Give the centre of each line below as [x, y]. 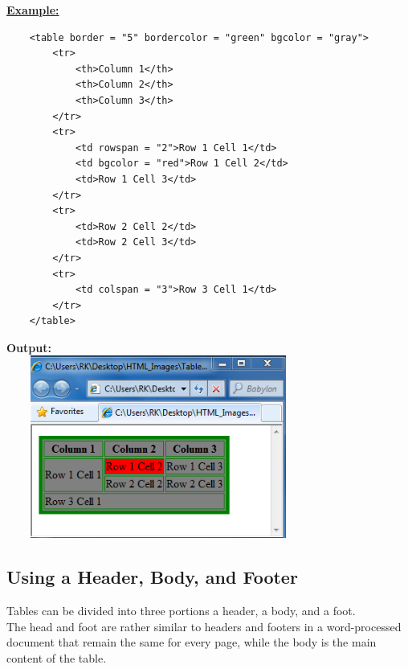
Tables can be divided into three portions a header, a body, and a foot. [181, 611]
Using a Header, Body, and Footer [152, 577]
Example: [33, 10]
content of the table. [57, 657]
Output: [29, 347]
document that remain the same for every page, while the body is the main [192, 642]
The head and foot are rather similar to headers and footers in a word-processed [204, 626]
